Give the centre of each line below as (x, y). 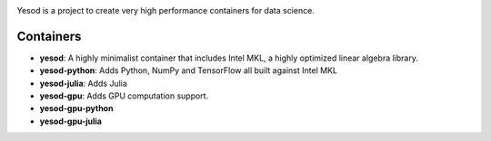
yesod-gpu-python (76, 108)
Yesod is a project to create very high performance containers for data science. (166, 10)
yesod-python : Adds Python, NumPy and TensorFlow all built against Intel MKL (189, 70)
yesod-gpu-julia (70, 121)
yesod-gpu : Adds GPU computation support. (124, 96)
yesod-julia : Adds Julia (83, 83)
